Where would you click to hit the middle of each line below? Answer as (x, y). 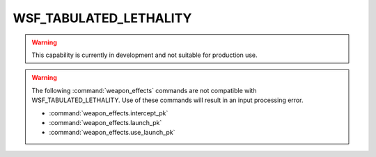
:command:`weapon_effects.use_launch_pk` (112, 133)
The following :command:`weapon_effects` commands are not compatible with (144, 90)
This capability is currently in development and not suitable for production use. (144, 55)
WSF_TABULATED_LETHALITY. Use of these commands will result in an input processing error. (167, 100)
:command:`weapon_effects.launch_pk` (105, 122)
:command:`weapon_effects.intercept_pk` (109, 113)
